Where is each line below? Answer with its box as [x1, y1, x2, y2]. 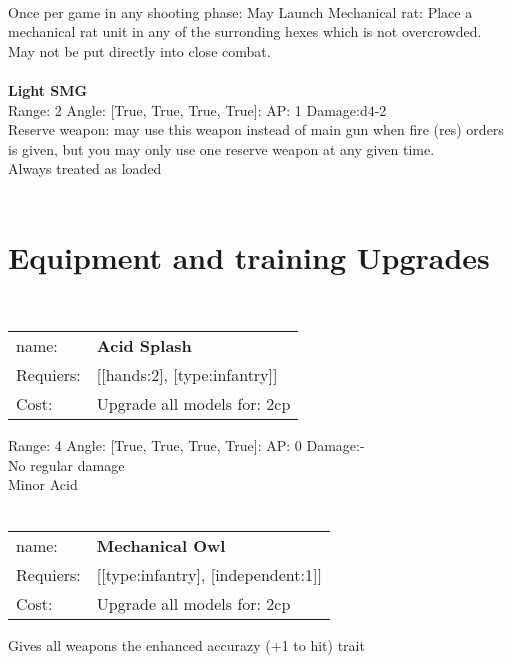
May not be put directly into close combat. [8, 40, 271, 61]
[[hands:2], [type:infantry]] [96, 363, 278, 387]
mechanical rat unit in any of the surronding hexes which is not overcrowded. [8, 21, 482, 42]
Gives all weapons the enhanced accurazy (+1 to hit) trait [8, 634, 365, 655]
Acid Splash [96, 334, 192, 358]
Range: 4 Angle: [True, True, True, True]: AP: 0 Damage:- [8, 435, 365, 456]
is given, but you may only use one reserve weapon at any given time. [8, 138, 435, 159]
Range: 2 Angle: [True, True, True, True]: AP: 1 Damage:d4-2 [8, 99, 387, 120]
